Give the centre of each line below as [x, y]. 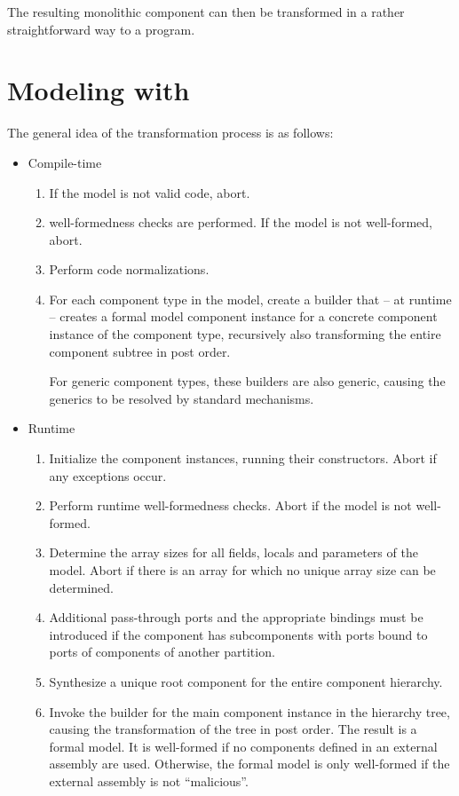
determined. [81, 587]
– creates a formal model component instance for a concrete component [243, 316]
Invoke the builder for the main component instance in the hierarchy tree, [249, 711]
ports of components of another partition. [162, 652]
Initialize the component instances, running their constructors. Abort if [243, 458]
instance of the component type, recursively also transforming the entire [245, 334]
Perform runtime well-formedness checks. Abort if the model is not [230, 505]
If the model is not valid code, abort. [150, 192]
